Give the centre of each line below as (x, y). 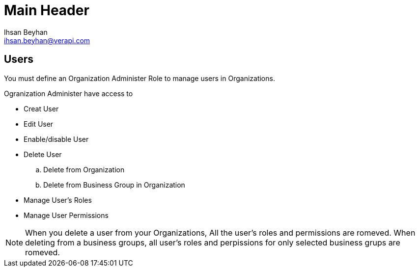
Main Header (47, 10)
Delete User (43, 154)
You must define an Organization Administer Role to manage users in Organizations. (140, 78)
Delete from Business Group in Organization (114, 185)
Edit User (39, 124)
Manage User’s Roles (58, 200)
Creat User (41, 108)
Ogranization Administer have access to (69, 93)
